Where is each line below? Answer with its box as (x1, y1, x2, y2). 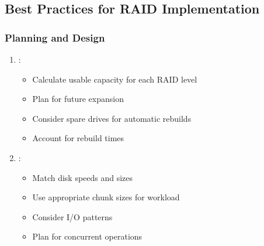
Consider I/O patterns (32, 210, 113, 223)
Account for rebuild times (32, 132, 124, 144)
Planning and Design (5, 30, 105, 45)
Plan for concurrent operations (32, 230, 143, 242)
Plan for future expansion (32, 93, 124, 105)
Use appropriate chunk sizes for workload (32, 191, 180, 203)
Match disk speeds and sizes (32, 171, 133, 183)
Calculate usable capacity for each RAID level (32, 73, 197, 85)
